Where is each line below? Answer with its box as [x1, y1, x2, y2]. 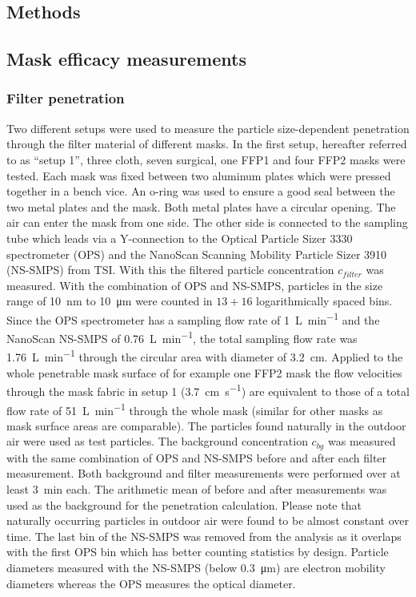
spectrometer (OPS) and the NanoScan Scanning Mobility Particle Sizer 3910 [6, 245, 387, 262]
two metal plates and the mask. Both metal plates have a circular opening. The [6, 198, 396, 215]
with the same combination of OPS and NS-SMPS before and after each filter [6, 449, 387, 466]
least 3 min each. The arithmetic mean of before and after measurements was [6, 480, 387, 497]
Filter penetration [6, 88, 125, 108]
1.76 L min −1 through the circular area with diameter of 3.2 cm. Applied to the [6, 346, 403, 365]
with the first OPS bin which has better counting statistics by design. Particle [6, 543, 389, 560]
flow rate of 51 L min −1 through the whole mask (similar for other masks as [6, 399, 383, 418]
